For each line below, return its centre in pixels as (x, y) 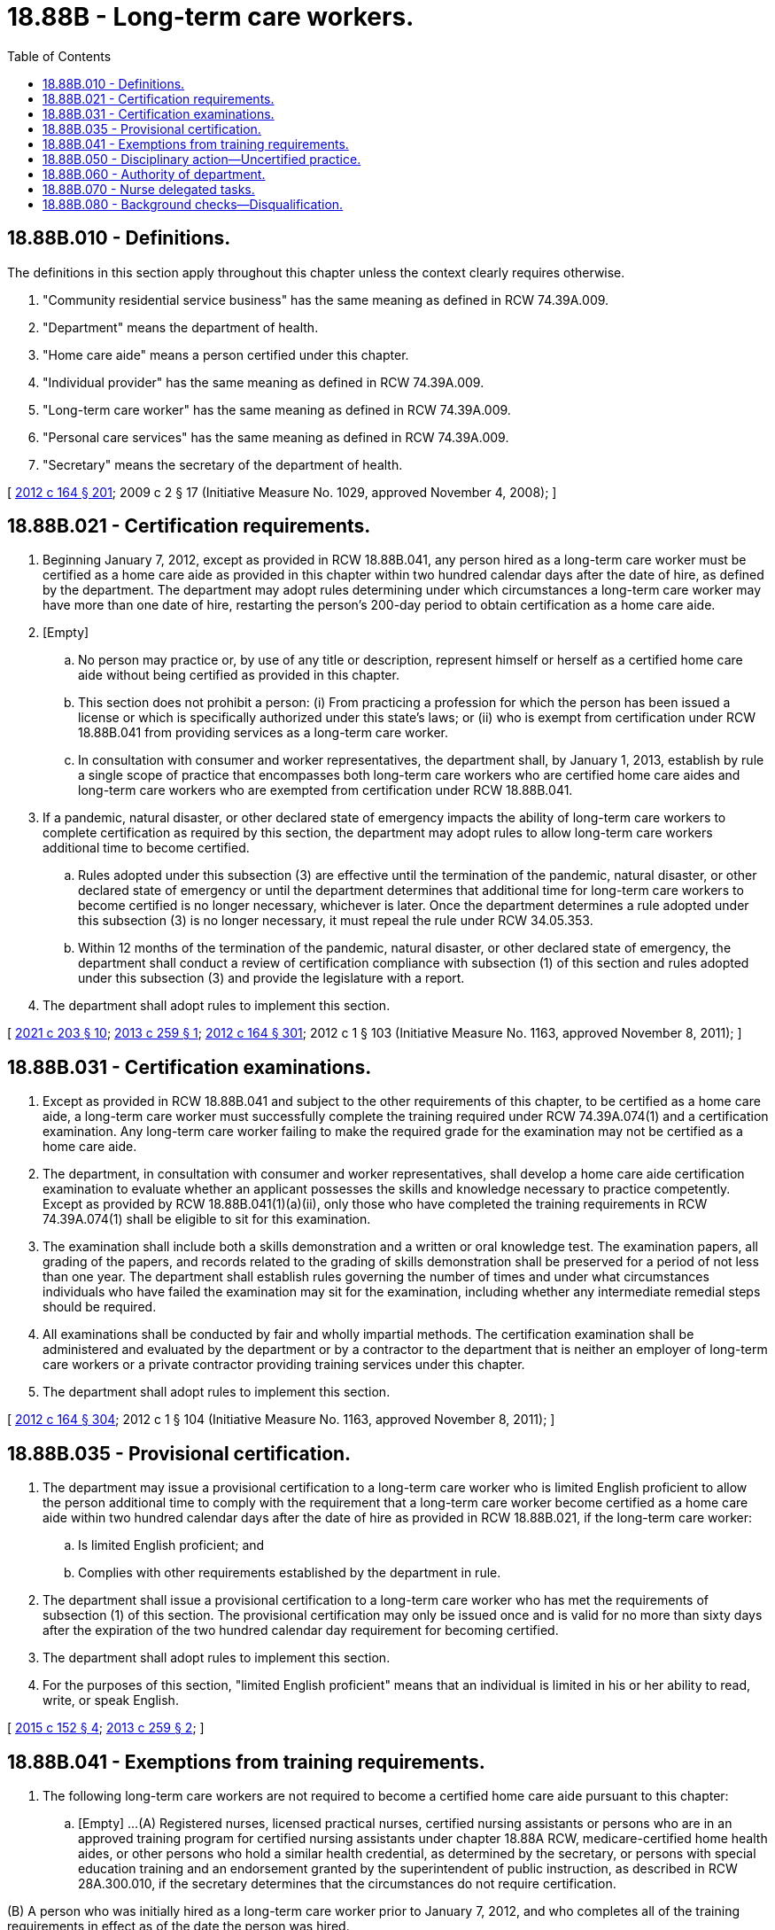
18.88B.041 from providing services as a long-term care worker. (263, 733)
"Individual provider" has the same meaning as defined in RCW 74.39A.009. (263, 382)
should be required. (100, 1307)
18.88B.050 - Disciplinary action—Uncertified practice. (202, 159)
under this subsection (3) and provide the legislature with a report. (271, 978)
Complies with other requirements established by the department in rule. (290, 1573)
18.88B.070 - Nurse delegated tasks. (149, 189)
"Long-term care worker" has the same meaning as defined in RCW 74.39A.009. (277, 409)
